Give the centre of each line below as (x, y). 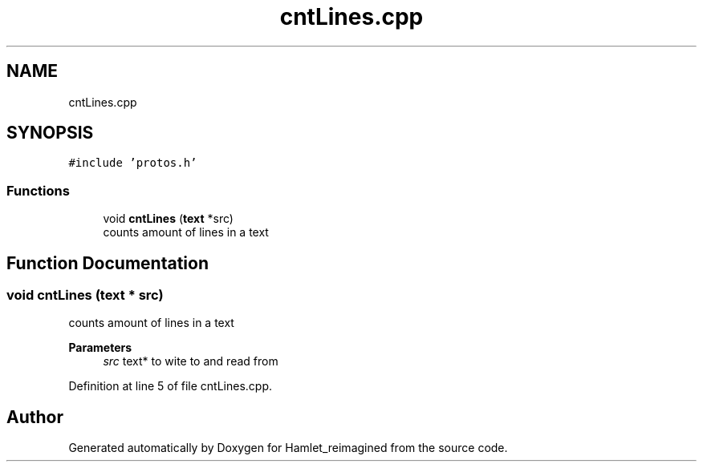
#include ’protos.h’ (133, 163)
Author (35, 417)
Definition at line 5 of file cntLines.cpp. (171, 386)
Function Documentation (108, 263)
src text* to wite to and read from (191, 361)
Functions (38, 190)
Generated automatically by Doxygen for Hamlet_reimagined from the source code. (288, 448)
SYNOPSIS (50, 133)
